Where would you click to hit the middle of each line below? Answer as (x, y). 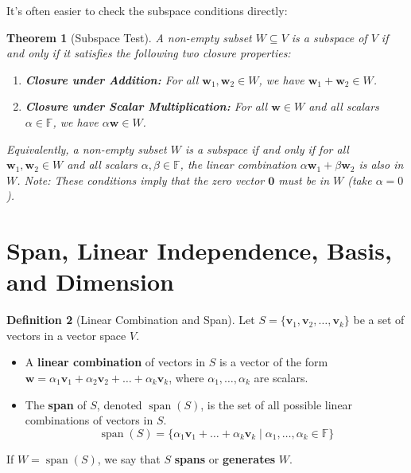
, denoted (119, 404)
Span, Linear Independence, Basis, (199, 250)
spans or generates (225, 458)
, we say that (129, 458)
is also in (381, 164)
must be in (304, 180)
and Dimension (90, 281)
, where (186, 378)
